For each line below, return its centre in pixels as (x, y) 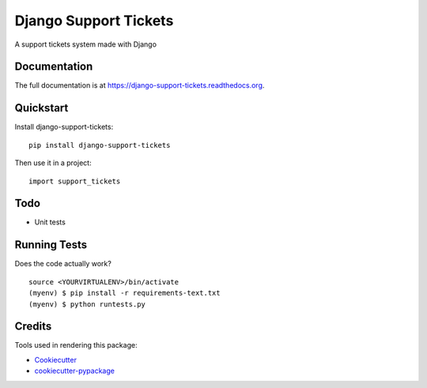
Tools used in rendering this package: (76, 345)
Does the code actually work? (63, 264)
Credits (33, 327)
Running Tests (51, 245)
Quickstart (42, 108)
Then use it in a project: (53, 163)
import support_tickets (75, 181)
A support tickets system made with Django (86, 44)
